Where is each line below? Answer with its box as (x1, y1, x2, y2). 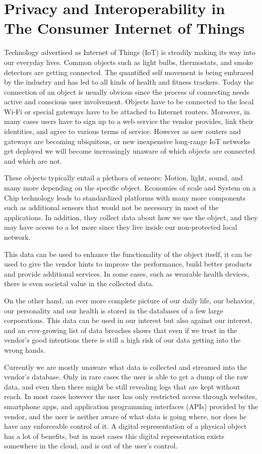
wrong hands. (4, 344, 45, 355)
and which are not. (4, 155, 62, 166)
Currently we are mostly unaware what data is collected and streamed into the (4, 361, 247, 372)
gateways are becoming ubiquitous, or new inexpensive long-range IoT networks (4, 136, 250, 146)
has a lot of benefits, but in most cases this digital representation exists (4, 430, 225, 441)
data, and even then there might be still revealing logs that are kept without (4, 381, 240, 392)
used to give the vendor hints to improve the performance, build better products (4, 258, 252, 269)
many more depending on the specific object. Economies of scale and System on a (4, 182, 256, 193)
